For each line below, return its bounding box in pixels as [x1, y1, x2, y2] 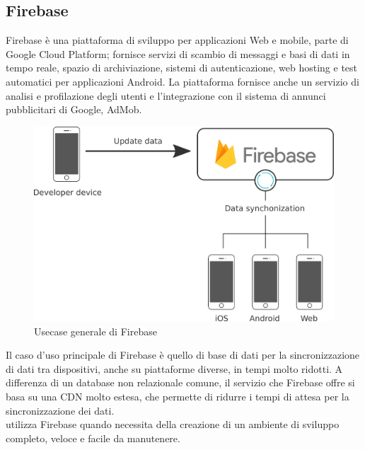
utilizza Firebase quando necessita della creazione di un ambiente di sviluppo [6, 417, 340, 432]
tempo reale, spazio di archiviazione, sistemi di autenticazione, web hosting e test [6, 60, 358, 75]
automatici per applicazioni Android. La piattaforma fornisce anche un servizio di [6, 74, 359, 88]
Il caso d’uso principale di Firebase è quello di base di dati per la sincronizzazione [6, 347, 360, 362]
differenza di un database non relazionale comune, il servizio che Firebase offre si [6, 375, 355, 390]
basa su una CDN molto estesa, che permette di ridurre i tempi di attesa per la [6, 388, 349, 403]
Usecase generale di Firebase [34, 323, 157, 338]
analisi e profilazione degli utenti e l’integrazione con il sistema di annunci [6, 88, 326, 103]
